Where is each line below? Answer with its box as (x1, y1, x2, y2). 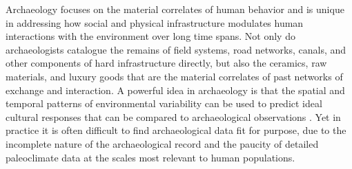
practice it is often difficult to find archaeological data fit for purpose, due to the (6, 123, 346, 137)
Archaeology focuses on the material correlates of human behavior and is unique (6, 2, 344, 16)
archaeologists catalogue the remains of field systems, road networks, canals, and (6, 42, 346, 56)
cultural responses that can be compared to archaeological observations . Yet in (6, 109, 341, 124)
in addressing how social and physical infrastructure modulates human (6, 15, 304, 30)
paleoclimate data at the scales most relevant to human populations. (6, 150, 295, 164)
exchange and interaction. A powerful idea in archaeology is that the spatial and (6, 82, 345, 97)
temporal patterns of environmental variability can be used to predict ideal (6, 96, 322, 111)
